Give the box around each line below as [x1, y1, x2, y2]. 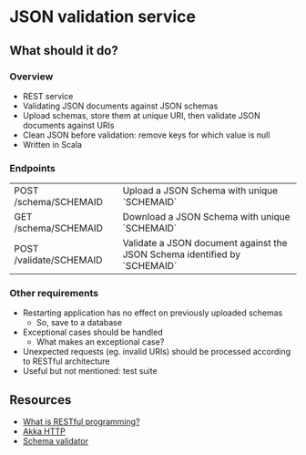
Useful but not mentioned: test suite [22, 366, 158, 377]
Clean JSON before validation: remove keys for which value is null [22, 129, 270, 140]
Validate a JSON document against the [122, 237, 288, 250]
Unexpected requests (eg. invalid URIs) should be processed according [22, 346, 291, 357]
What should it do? [9, 43, 118, 58]
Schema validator [22, 436, 89, 447]
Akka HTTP [22, 426, 66, 437]
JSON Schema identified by [122, 248, 241, 261]
